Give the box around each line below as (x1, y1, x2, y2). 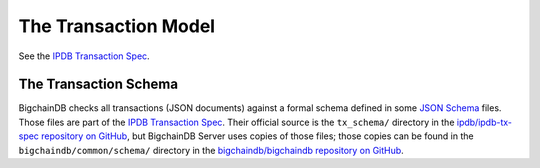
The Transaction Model (18, 15, 215, 37)
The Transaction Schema (18, 76, 179, 93)
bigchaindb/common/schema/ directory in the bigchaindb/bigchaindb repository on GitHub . (18, 144, 404, 156)
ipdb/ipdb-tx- (456, 116, 513, 128)
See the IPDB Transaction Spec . (18, 50, 150, 62)
